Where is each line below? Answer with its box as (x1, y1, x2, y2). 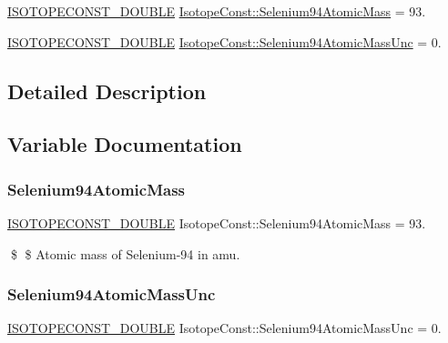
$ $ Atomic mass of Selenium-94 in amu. (10, 244, 240, 263)
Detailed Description (7, 76, 207, 105)
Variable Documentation (7, 130, 242, 158)
